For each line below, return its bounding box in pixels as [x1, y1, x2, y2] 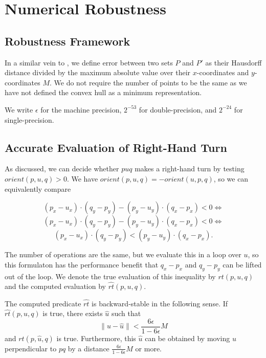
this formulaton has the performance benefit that [5, 259, 159, 270]
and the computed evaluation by [5, 281, 106, 292]
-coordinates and [196, 67, 249, 78]
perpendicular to [5, 343, 57, 353]
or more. [135, 343, 162, 353]
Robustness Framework [5, 33, 130, 49]
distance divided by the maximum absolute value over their [5, 67, 191, 78]
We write [5, 104, 33, 115]
